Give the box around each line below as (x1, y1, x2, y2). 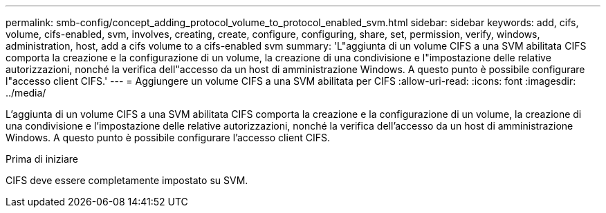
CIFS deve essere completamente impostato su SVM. (6, 174, 248, 186)
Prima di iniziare (6, 153, 78, 165)
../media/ (6, 87, 46, 99)
